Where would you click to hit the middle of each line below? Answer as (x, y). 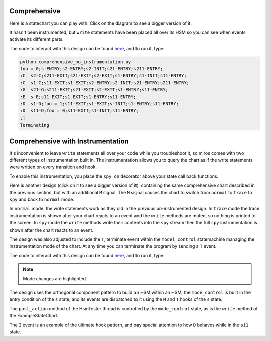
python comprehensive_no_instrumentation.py (76, 62)
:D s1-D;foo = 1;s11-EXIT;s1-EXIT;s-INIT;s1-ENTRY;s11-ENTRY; (99, 104)
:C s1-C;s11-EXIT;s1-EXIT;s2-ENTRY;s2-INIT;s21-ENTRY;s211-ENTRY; (105, 83)
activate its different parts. (36, 39)
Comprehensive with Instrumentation (69, 141)
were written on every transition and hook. (53, 167)
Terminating (35, 125)
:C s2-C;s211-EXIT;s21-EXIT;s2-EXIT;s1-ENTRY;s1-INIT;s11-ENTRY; (103, 76)
